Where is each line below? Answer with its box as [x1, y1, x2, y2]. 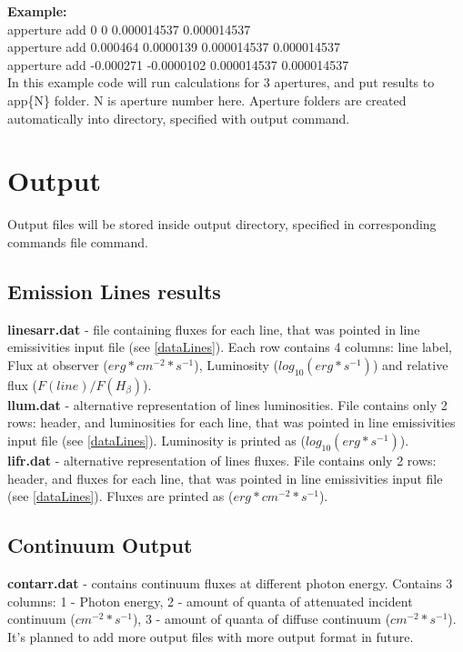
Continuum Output [7, 531, 193, 559]
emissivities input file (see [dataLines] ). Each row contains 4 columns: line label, [7, 337, 453, 356]
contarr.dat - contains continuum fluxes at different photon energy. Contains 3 [7, 574, 453, 593]
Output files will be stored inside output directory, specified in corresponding [7, 215, 437, 234]
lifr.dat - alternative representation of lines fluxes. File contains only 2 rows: [7, 451, 437, 470]
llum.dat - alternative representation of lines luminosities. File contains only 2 [7, 395, 448, 414]
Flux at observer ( [7, 355, 108, 374]
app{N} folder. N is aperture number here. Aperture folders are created [7, 90, 407, 109]
